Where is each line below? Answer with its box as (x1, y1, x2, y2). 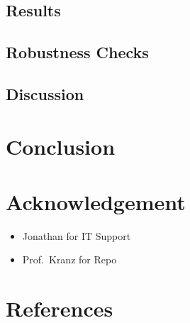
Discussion (6, 82, 84, 104)
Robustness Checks (6, 41, 149, 63)
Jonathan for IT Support (22, 228, 131, 243)
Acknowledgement (6, 187, 186, 216)
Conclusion (6, 131, 116, 160)
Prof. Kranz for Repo (22, 252, 117, 267)
